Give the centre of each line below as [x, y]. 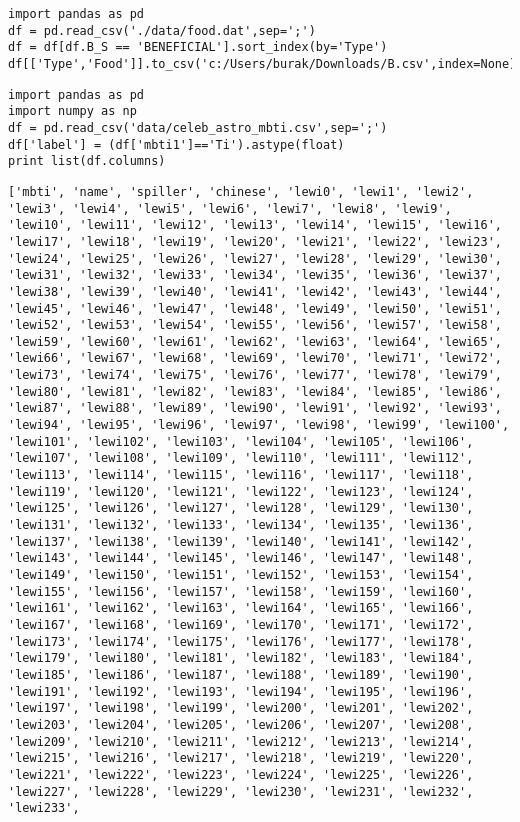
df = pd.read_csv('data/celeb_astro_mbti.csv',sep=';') [198, 127]
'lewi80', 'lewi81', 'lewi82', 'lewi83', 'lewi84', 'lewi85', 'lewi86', [255, 391]
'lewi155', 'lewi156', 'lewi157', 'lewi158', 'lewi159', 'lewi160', [241, 591]
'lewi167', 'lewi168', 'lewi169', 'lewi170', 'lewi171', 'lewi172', [241, 624]
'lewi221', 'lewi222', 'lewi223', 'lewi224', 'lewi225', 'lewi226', [241, 774]
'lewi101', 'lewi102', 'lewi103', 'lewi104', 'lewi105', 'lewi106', [241, 441]
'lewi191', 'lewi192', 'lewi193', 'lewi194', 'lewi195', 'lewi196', [241, 691]
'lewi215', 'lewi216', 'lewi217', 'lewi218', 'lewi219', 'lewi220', [241, 758]
